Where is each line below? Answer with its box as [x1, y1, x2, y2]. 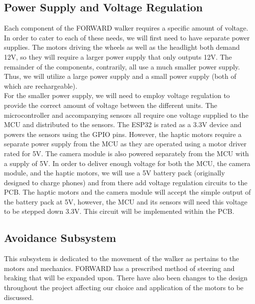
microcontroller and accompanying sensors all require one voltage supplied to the [4, 109, 249, 120]
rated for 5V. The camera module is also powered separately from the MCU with [4, 148, 249, 158]
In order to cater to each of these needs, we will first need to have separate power [4, 32, 250, 42]
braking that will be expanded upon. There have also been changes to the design [4, 272, 248, 283]
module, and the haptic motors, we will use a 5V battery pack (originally [4, 168, 225, 178]
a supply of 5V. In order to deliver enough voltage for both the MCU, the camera [4, 158, 251, 168]
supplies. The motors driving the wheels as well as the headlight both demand [4, 42, 240, 52]
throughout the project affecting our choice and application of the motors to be [4, 282, 244, 293]
